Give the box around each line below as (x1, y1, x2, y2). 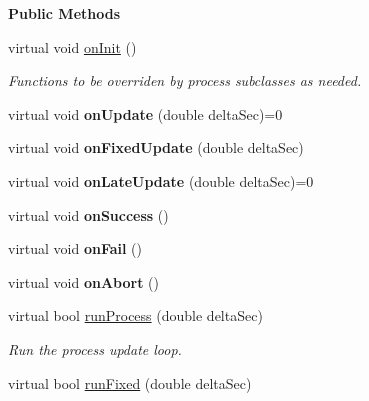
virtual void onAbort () (8, 271, 159, 292)
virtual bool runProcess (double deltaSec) (8, 305, 263, 326)
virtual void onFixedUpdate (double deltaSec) (8, 137, 304, 158)
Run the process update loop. (8, 338, 182, 359)
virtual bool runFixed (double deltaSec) (8, 372, 252, 393)
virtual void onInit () (8, 36, 137, 57)
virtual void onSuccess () (8, 204, 169, 225)
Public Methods (8, 3, 121, 23)
